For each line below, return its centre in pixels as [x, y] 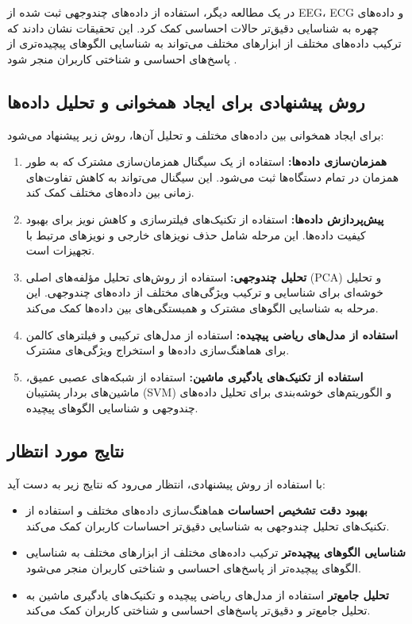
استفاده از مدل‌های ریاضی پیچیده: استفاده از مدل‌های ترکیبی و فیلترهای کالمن [212, 334]
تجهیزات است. [60, 250]
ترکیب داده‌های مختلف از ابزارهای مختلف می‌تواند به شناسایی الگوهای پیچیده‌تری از [204, 43]
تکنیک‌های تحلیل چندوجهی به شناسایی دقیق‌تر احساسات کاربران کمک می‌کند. [208, 525]
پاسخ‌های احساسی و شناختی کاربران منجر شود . [122, 58]
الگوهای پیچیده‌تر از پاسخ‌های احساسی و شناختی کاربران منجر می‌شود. [193, 568]
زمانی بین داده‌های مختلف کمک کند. [110, 192]
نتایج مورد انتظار [66, 450]
